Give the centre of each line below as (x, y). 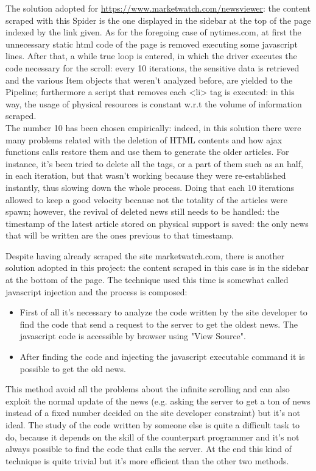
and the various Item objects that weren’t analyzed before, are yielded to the (149, 80)
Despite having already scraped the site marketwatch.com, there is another (145, 255)
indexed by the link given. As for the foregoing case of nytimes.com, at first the (153, 32)
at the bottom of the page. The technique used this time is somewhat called (147, 280)
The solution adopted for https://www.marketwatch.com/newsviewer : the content (158, 8)
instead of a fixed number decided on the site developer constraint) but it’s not (153, 413)
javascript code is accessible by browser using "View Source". (133, 336)
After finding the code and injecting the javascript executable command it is (162, 357)
